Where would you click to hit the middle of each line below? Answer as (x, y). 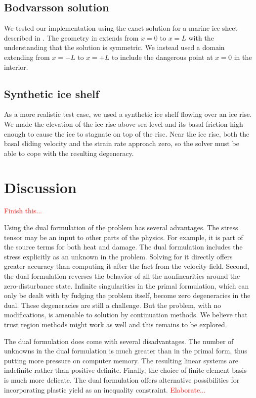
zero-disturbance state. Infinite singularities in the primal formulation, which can (127, 285)
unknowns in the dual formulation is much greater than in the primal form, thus (126, 351)
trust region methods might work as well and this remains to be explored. (116, 324)
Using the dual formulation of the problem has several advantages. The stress (121, 227)
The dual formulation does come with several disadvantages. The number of (119, 341)
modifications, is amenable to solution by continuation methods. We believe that (126, 315)
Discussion (40, 187)
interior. (16, 67)
